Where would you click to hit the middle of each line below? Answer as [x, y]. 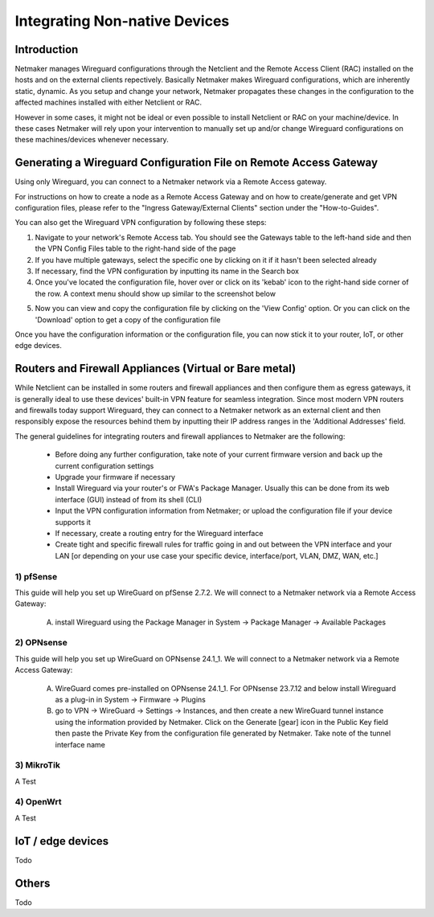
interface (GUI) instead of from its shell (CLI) [129, 499]
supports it [73, 522]
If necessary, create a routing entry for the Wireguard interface [159, 533]
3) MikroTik [37, 765]
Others [33, 883]
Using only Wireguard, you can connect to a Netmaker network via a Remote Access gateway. [171, 182]
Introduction [47, 49]
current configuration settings [104, 465]
